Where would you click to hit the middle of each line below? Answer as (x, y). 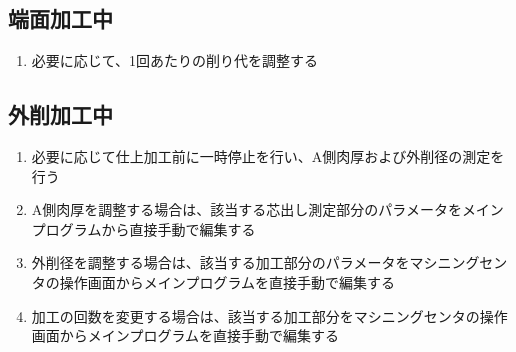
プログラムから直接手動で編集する (143, 228)
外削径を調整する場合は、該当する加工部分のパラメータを (220, 262)
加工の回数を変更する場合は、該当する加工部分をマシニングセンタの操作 (269, 315)
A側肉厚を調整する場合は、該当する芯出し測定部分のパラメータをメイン (267, 209)
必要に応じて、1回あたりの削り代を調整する (175, 60)
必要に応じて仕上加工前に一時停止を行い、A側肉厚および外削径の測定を (268, 156)
